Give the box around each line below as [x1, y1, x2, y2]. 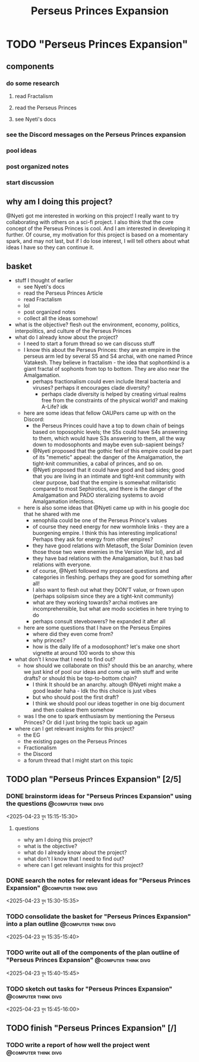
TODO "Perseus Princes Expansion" [6, 37, 188, 51]
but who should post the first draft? [32, 694, 119, 701]
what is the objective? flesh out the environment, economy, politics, [14, 321, 180, 328]
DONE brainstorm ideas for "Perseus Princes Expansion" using [6, 792, 192, 800]
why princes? [32, 637, 66, 644]
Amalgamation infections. [32, 498, 95, 505]
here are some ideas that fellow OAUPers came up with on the [23, 409, 176, 417]
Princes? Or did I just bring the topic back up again [23, 719, 148, 726]
